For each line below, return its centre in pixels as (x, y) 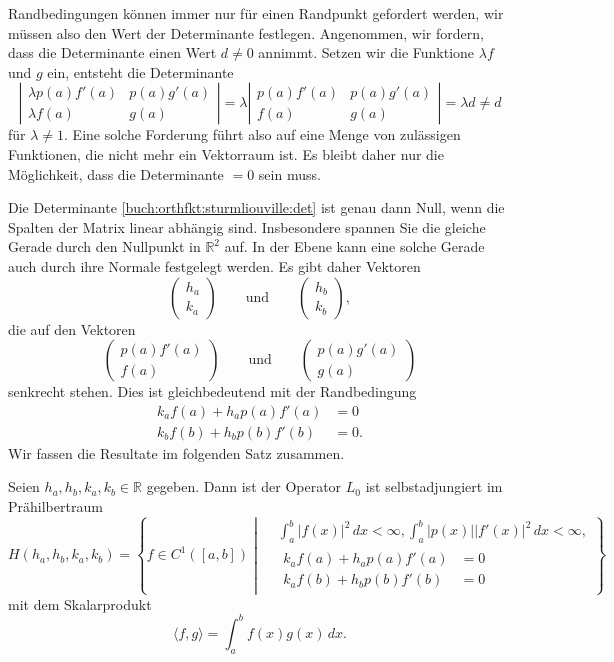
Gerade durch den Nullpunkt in (104, 246)
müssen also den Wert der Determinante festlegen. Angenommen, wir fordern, (246, 32)
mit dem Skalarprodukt (80, 603)
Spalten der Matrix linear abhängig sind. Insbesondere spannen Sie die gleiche (247, 226)
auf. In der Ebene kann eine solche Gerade (354, 246)
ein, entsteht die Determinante (140, 71)
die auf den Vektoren (72, 328)
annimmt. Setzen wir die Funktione (366, 52)
